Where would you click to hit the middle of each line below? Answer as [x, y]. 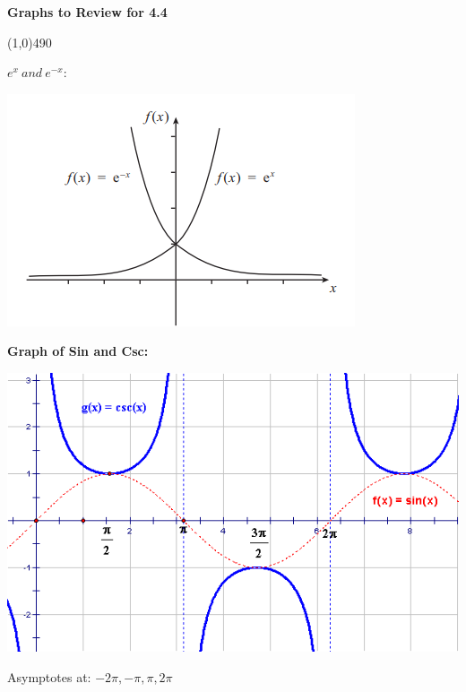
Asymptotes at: [49, 676]
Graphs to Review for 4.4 [87, 12]
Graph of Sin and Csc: [78, 351]
